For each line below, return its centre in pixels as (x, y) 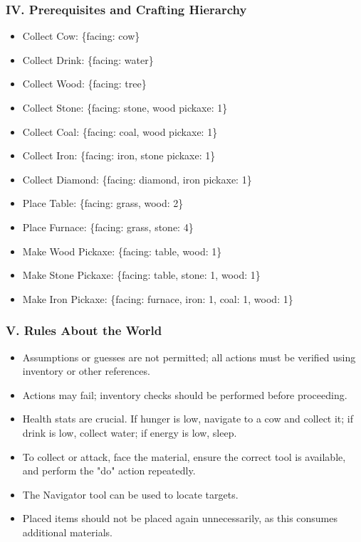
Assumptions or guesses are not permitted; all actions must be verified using (189, 357)
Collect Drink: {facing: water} (88, 59)
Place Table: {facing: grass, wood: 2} (103, 203)
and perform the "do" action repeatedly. (109, 471)
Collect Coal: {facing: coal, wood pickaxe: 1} (120, 131)
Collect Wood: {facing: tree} (84, 84)
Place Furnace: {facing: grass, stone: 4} (108, 227)
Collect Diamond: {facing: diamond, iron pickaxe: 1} (137, 179)
